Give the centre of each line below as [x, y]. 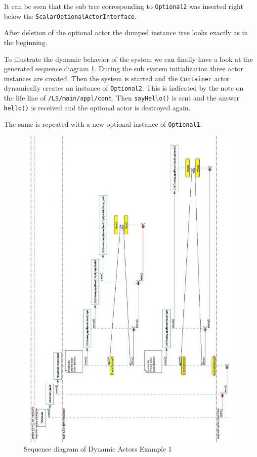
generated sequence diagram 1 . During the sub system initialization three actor [124, 69]
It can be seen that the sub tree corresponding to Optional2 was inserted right [124, 6]
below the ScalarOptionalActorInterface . [70, 16]
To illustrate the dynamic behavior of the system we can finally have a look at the [128, 59]
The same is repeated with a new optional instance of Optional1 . [103, 124]
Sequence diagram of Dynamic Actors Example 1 [98, 449]
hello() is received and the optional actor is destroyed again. [97, 107]
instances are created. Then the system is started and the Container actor [117, 78]
